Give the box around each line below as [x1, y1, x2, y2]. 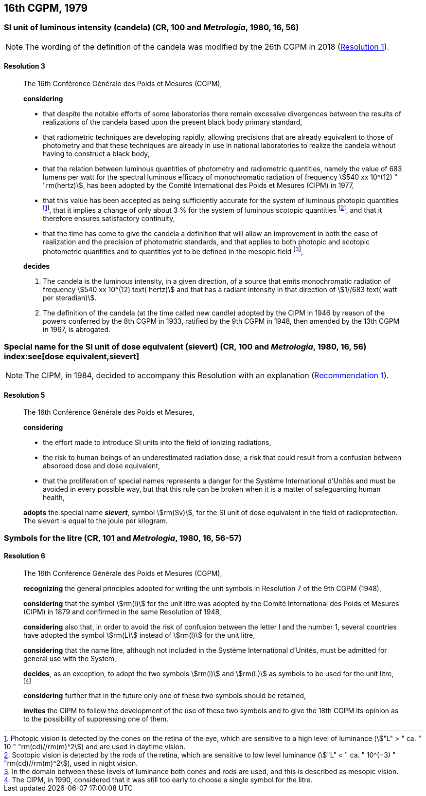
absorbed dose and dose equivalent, [43, 462, 160, 470]
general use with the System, [23, 654, 117, 663]
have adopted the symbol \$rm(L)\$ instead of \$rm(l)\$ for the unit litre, [23, 630, 255, 639]
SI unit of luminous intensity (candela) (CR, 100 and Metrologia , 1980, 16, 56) [4, 22, 299, 33]
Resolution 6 [4, 552, 45, 560]
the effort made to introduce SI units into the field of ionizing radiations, [43, 438, 271, 447]
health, [43, 493, 65, 502]
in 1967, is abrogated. [43, 325, 111, 334]
